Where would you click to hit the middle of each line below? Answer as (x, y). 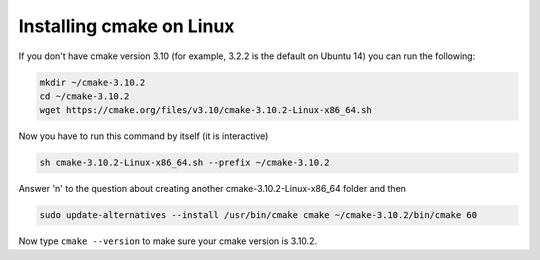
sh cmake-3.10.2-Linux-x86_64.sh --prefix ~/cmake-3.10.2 (184, 163)
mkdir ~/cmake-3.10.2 (92, 82)
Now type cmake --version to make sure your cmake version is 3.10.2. (168, 241)
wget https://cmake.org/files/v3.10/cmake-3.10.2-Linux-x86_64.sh (205, 110)
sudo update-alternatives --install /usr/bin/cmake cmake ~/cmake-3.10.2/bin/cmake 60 (258, 215)
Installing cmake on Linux (126, 26)
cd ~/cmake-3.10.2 (84, 96)
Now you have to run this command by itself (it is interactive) (143, 136)
